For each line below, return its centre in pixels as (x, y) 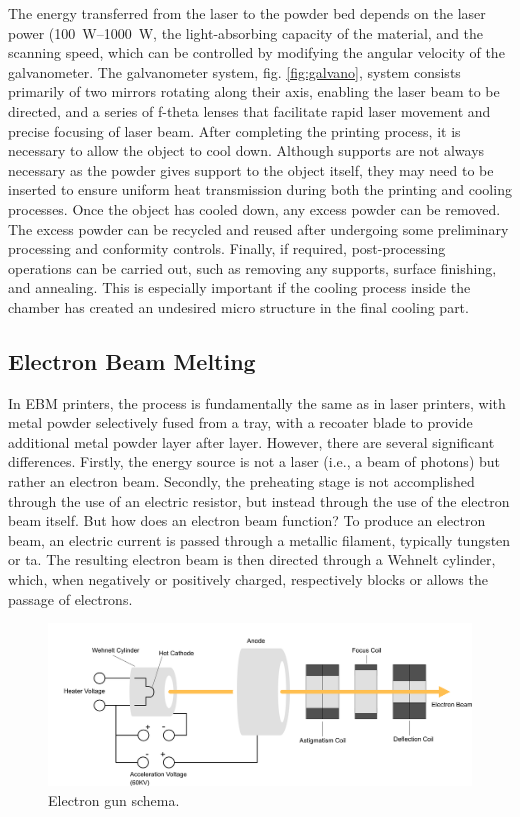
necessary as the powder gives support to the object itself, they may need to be (251, 169)
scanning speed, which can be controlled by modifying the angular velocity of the (256, 52)
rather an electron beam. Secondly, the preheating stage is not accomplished (241, 481)
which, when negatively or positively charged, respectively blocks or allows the (248, 579)
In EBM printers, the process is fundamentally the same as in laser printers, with (257, 402)
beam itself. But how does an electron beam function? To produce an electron (247, 520)
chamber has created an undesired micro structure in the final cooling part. (238, 306)
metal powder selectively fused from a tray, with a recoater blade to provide (240, 422)
